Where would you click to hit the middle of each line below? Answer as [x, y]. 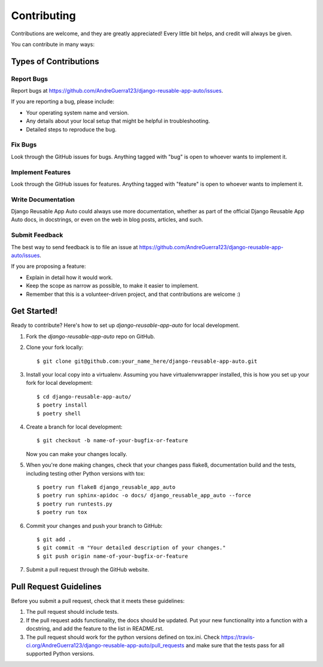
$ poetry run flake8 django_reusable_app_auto [106, 487]
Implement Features [41, 172]
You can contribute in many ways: [53, 44]
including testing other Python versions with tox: [86, 473]
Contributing [43, 16]
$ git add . [54, 539]
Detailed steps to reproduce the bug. [71, 129]
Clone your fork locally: [55, 347]
